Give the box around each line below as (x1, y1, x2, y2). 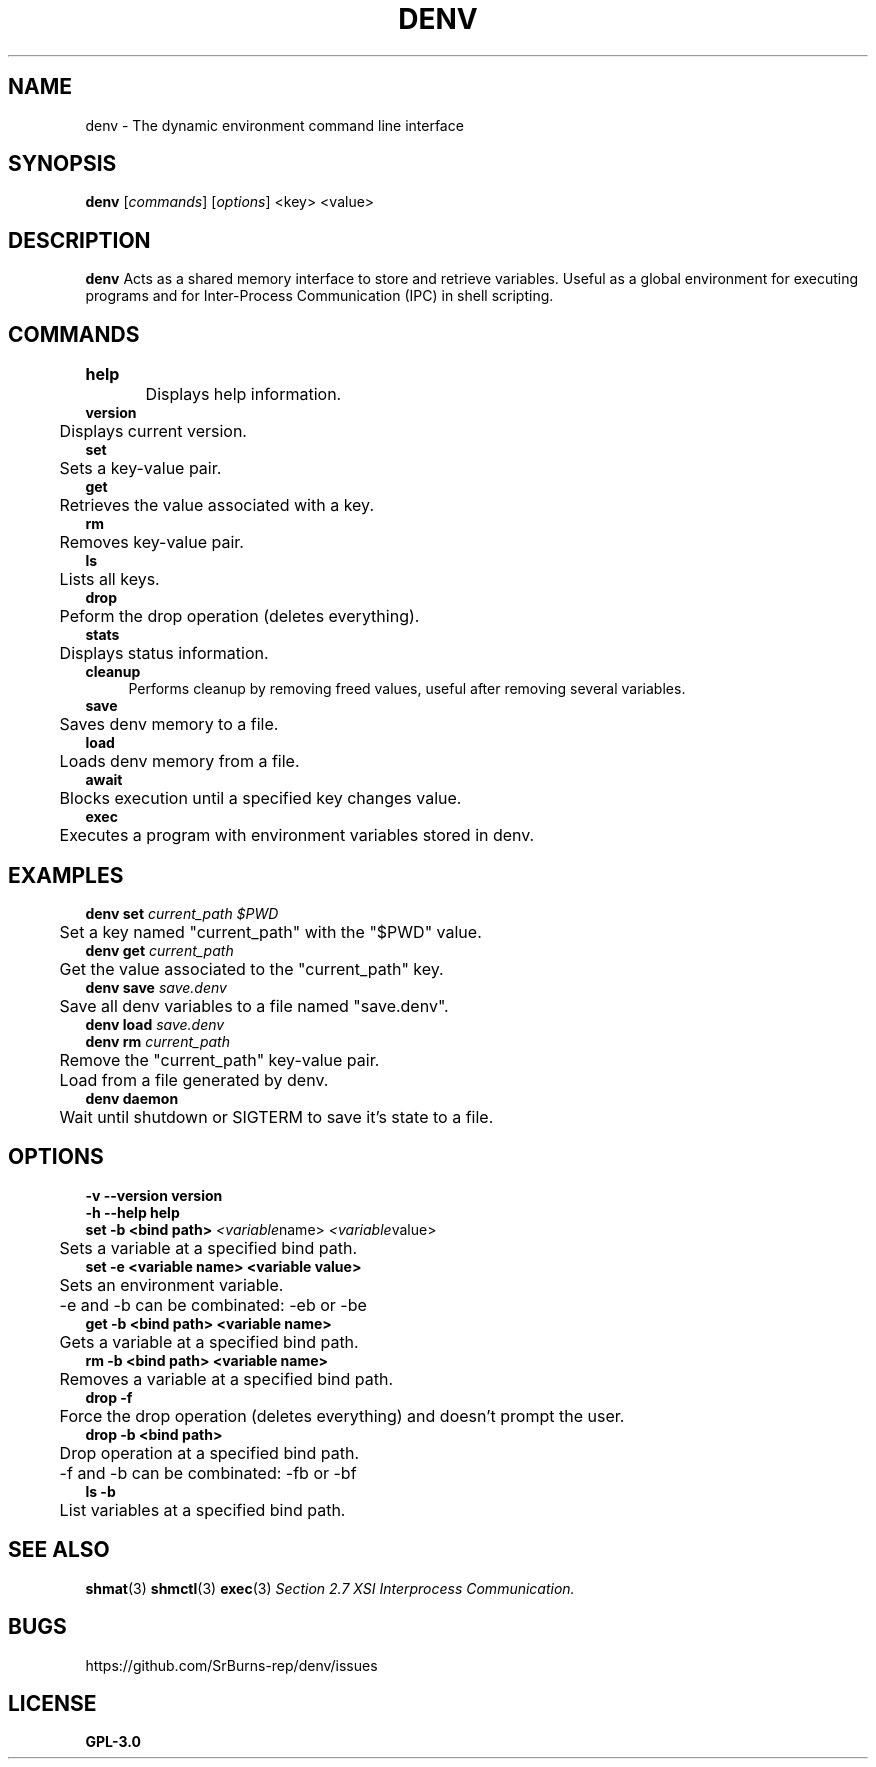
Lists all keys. (59, 569, 160, 590)
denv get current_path (85, 941, 234, 959)
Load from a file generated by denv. (59, 1069, 329, 1090)
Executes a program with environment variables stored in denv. (59, 825, 535, 846)
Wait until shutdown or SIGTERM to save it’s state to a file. (59, 1106, 494, 1127)
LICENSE (8, 1690, 97, 1716)
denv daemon (85, 1089, 179, 1107)
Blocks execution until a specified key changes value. (59, 788, 462, 809)
